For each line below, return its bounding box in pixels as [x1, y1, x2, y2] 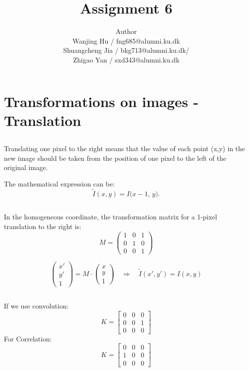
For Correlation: [4, 333, 52, 343]
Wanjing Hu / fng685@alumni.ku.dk [72, 35, 180, 46]
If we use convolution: [4, 301, 69, 311]
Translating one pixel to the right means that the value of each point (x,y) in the [4, 143, 245, 154]
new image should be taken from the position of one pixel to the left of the [4, 153, 226, 163]
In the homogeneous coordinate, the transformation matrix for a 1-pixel [4, 212, 217, 222]
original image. [4, 162, 48, 172]
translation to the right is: [4, 221, 82, 231]
